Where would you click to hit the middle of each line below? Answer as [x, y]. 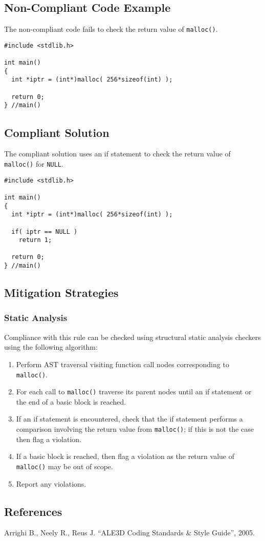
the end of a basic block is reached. [71, 401]
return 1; [35, 240]
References [33, 511]
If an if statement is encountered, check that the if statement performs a [129, 419]
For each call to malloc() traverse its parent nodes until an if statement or [134, 392]
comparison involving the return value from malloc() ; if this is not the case [135, 429]
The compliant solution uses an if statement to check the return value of [117, 154]
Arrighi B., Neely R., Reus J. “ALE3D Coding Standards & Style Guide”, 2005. [129, 533]
